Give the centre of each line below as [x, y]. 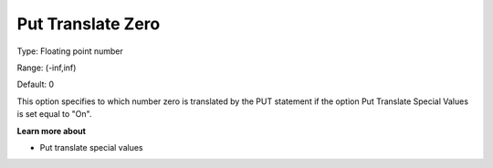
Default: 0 [36, 84]
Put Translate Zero [89, 24]
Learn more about [52, 131]
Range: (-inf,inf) [47, 68]
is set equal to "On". [54, 114]
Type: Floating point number [70, 51]
